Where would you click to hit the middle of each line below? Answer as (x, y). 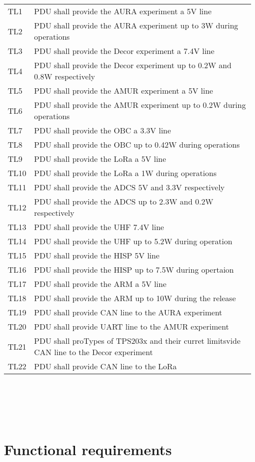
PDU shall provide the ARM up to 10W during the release (135, 298)
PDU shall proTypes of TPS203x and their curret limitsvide (137, 341)
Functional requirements (88, 449)
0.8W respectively (64, 76)
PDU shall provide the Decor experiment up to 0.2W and (133, 65)
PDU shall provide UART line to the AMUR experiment (131, 326)
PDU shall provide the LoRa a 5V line (100, 159)
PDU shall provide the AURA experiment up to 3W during (136, 25)
